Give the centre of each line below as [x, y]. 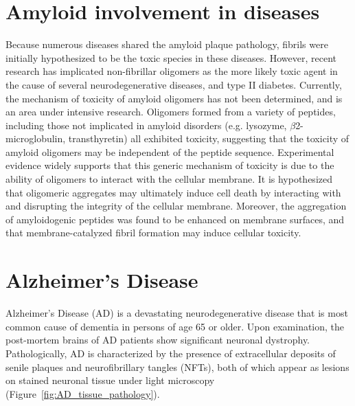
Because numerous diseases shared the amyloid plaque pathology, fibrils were [167, 44]
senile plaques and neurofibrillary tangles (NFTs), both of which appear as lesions [177, 366]
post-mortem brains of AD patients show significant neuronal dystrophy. [158, 340]
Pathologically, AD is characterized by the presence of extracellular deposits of [171, 353]
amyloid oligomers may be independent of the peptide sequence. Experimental [170, 151]
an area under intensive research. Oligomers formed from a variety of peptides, [171, 112]
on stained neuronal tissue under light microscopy [110, 380]
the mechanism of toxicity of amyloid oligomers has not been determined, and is [174, 98]
